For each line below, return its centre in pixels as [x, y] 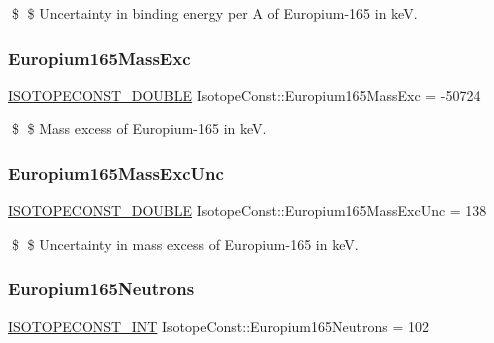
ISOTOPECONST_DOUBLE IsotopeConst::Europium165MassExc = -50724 [244, 94]
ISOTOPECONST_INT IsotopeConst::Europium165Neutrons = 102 [218, 325]
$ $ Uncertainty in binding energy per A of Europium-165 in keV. [214, 13]
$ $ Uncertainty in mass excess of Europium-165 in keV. [185, 243]
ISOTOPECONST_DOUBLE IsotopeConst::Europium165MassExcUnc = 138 [247, 210]
